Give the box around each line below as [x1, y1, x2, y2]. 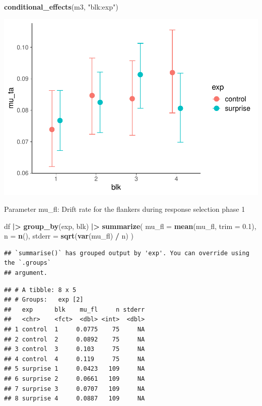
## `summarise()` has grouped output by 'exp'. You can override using [4, 249, 249, 257]
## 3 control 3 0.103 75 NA [4, 345, 145, 353]
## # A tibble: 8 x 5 [4, 286, 77, 294]
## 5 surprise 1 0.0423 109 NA [4, 365, 145, 373]
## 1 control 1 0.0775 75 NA [4, 326, 145, 333]
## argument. [4, 269, 47, 277]
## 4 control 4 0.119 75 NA [4, 355, 145, 363]
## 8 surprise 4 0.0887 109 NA [4, 395, 145, 402]
